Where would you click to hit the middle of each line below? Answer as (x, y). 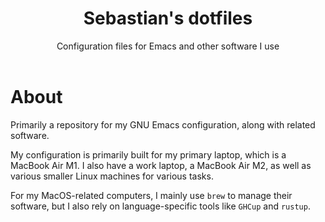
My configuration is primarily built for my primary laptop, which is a (148, 154)
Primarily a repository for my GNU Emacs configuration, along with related (163, 124)
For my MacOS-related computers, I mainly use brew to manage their (151, 195)
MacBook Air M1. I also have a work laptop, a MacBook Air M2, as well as (161, 165)
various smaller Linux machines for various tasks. (112, 176)
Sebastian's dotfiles (168, 18)
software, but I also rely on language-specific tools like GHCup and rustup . (160, 206)
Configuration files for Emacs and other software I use (168, 46)
